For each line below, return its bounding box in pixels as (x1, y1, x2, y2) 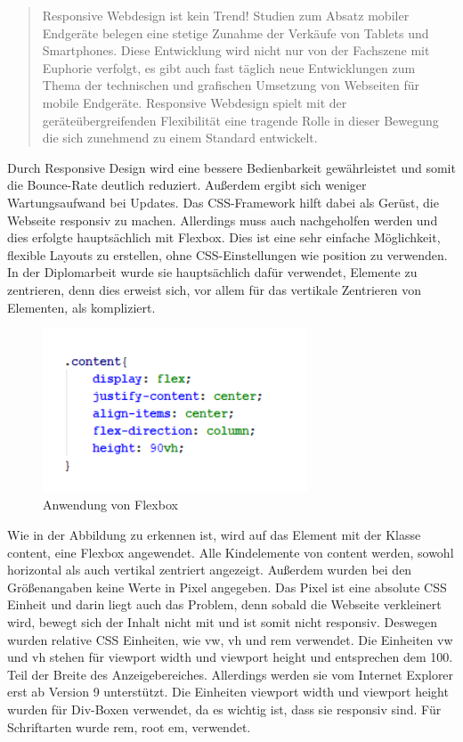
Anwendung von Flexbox (43, 495, 178, 514)
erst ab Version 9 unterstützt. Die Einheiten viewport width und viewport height (7, 682, 449, 701)
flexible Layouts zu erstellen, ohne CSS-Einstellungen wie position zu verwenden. (7, 245, 448, 264)
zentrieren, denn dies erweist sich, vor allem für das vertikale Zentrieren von (7, 280, 421, 298)
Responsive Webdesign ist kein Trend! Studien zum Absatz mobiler (42, 6, 410, 24)
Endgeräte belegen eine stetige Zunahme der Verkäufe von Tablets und (42, 23, 429, 42)
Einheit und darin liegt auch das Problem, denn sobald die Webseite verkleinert (7, 595, 442, 614)
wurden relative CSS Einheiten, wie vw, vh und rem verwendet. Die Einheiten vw (7, 630, 453, 648)
